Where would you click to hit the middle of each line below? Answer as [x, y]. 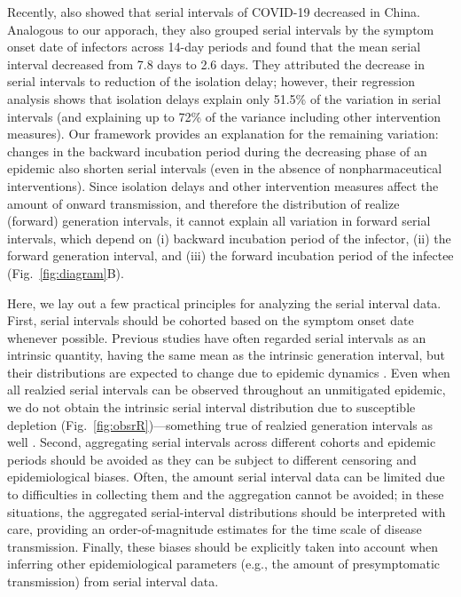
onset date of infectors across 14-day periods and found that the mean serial [214, 47]
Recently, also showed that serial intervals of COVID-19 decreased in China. [214, 12]
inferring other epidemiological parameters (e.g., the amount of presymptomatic [224, 564]
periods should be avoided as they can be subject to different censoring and [212, 459]
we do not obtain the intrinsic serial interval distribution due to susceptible [211, 407]
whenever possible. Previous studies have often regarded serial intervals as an [217, 337]
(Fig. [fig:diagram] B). [66, 272]
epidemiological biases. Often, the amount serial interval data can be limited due [226, 477]
